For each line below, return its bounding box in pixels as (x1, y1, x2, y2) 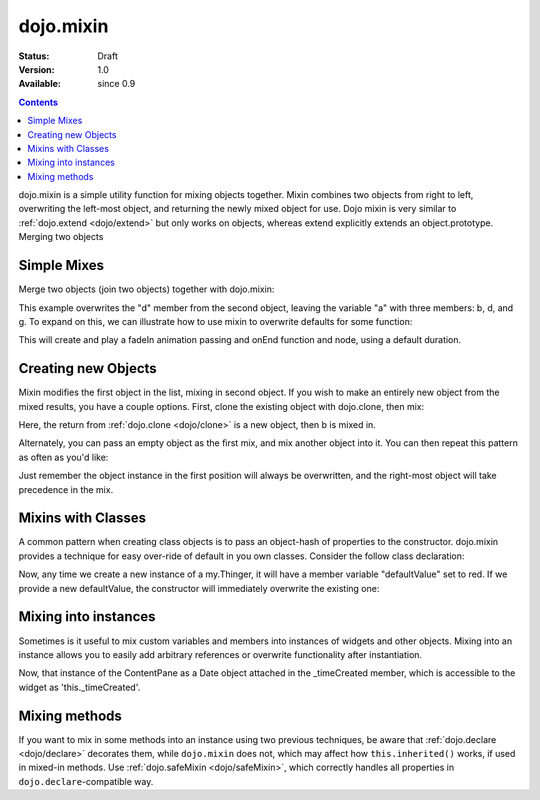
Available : (18, 78, 62, 90)
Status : (18, 50, 50, 62)
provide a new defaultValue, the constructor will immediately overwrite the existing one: (18, 582, 380, 594)
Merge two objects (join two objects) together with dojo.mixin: (18, 283, 275, 295)
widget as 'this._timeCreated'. (18, 681, 141, 693)
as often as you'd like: (18, 451, 109, 463)
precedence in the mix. (18, 483, 114, 495)
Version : (18, 63, 55, 75)
